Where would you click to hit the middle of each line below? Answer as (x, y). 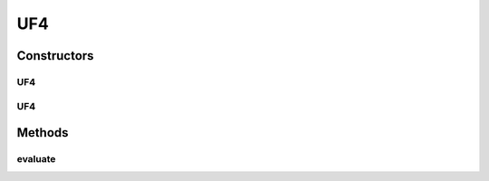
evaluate (36, 159)
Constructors (55, 56)
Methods (43, 133)
